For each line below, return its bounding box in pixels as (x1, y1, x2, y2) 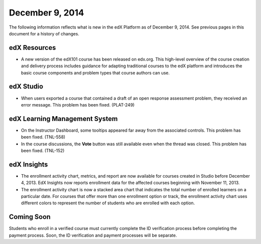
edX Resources (9, 44, 56, 52)
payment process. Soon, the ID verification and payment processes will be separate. (9, 232, 177, 238)
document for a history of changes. (9, 30, 79, 36)
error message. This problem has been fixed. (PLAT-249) (21, 102, 135, 107)
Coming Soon (9, 213, 51, 221)
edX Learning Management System (9, 114, 118, 123)
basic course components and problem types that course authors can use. (21, 70, 170, 76)
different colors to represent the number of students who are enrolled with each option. (21, 200, 195, 206)
